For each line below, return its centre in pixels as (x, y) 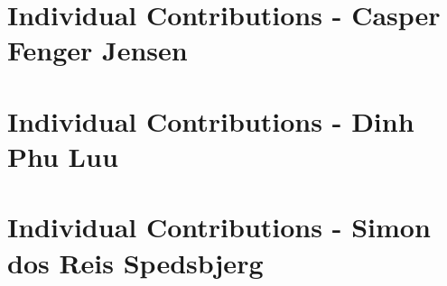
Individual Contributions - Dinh (211, 120)
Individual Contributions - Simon (219, 227)
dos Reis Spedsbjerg (135, 262)
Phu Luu (63, 156)
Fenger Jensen (98, 50)
